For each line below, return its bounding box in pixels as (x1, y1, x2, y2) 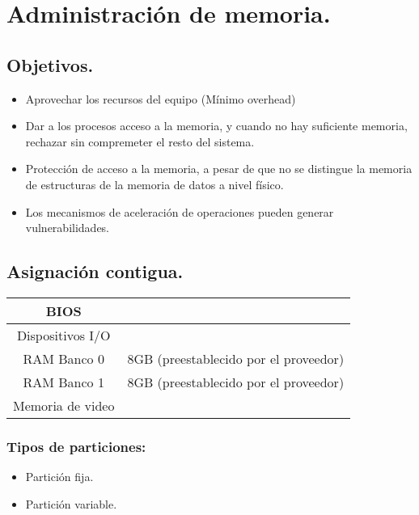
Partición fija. (25, 468, 94, 485)
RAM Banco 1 (23, 372, 104, 391)
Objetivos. (6, 52, 94, 77)
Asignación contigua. (6, 259, 184, 284)
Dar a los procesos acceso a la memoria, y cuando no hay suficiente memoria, (25, 117, 408, 134)
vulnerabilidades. (25, 219, 110, 236)
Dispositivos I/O (16, 325, 111, 344)
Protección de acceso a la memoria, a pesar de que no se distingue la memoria (25, 160, 413, 177)
